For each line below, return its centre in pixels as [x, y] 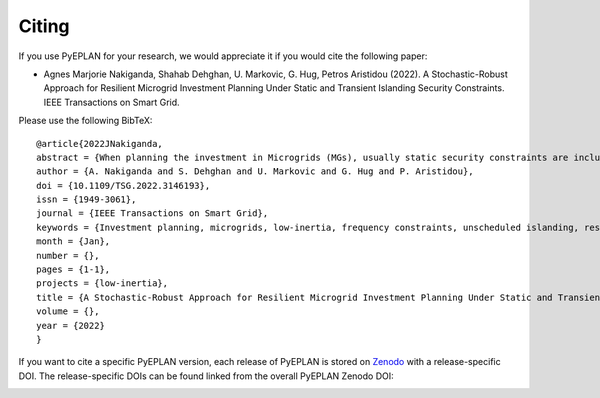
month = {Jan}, [73, 241]
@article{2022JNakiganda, [100, 143]
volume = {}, [68, 311]
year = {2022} [70, 325]
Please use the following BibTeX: [85, 121]
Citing [44, 26]
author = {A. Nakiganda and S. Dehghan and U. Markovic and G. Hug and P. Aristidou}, [255, 171]
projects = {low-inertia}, [102, 283]
